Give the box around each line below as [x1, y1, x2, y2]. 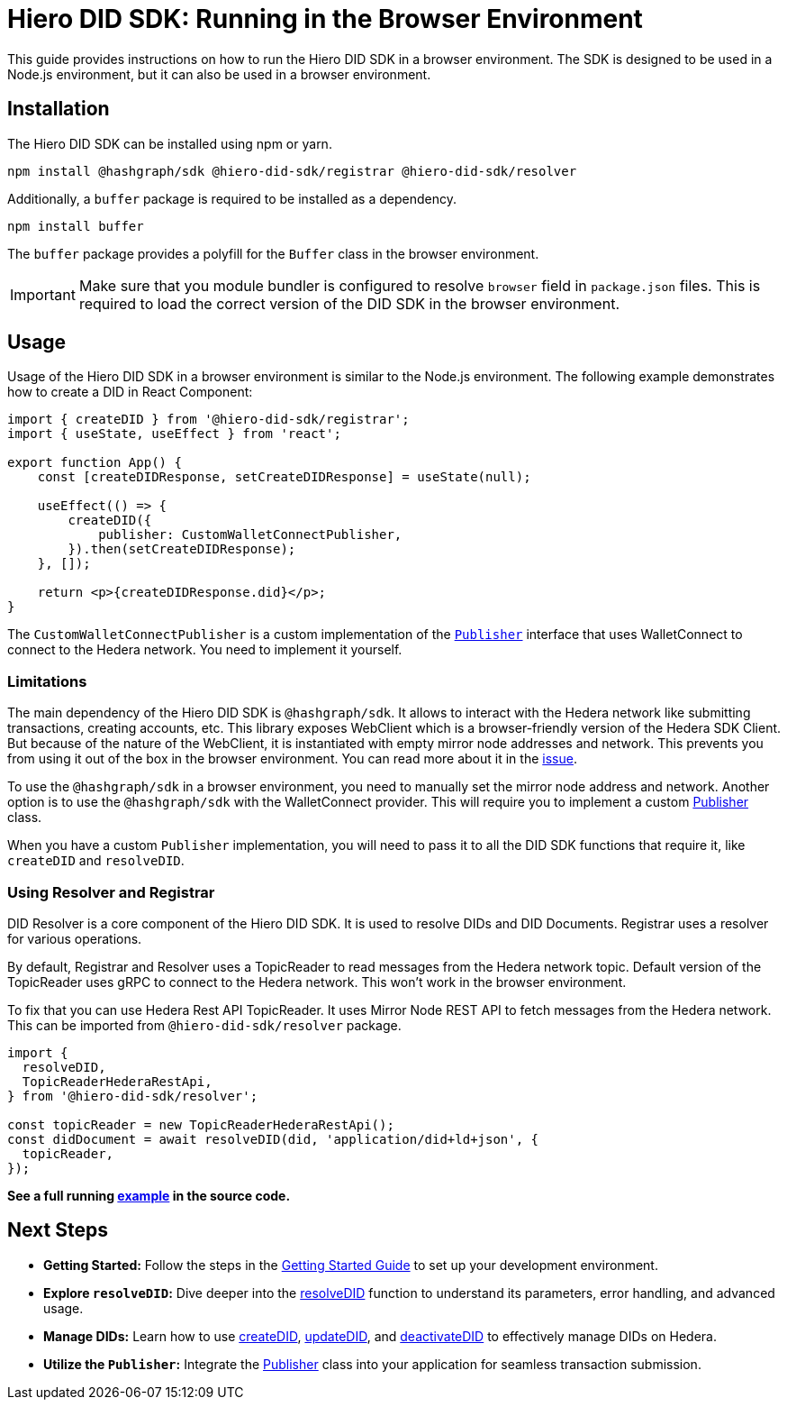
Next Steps [7, 1219, 108, 1242]
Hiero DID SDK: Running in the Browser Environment [7, 4, 643, 34]
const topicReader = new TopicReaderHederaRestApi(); [7, 1117, 394, 1132]
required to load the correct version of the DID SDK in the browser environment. [78, 294, 620, 313]
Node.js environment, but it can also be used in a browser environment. [7, 66, 431, 82]
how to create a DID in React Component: [7, 384, 253, 400]
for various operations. [7, 930, 142, 946]
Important [10, 285, 76, 304]
